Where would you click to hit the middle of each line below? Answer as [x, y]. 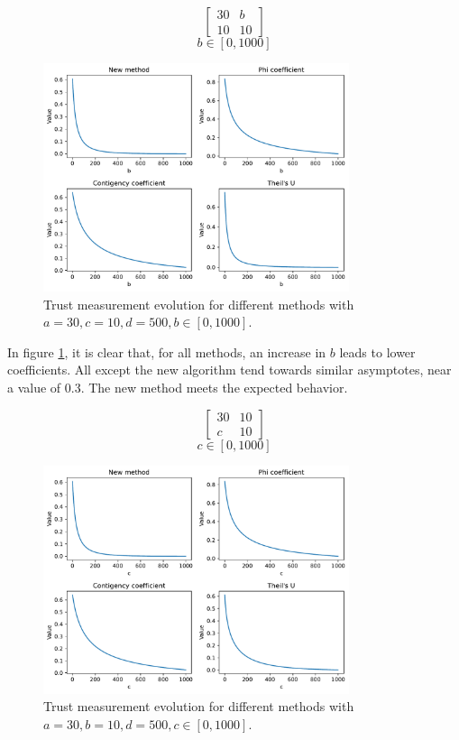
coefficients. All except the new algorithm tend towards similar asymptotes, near [229, 370]
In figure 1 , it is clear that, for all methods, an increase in [167, 351]
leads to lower [377, 351]
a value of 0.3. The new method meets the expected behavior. [178, 388]
